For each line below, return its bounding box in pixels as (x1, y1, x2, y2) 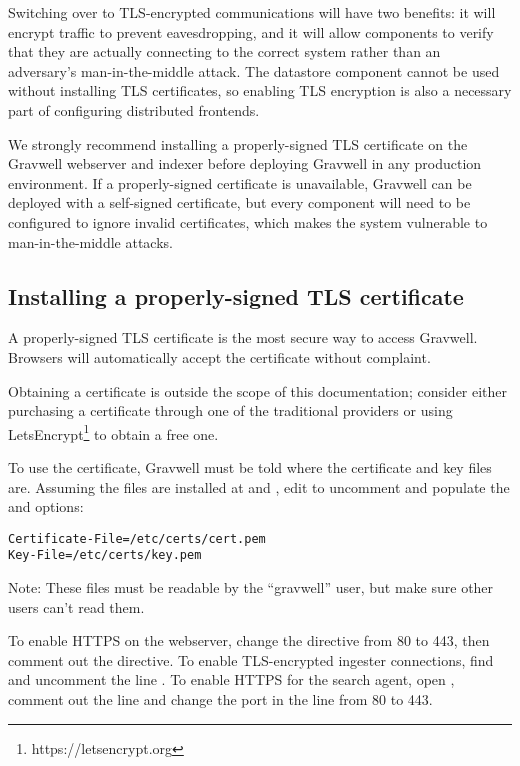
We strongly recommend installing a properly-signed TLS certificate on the (8, 133, 468, 154)
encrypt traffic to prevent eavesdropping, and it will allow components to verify (8, 21, 494, 42)
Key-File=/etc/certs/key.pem (8, 548, 202, 563)
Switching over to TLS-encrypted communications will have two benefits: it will (8, 2, 496, 22)
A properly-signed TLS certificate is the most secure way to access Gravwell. (8, 327, 478, 348)
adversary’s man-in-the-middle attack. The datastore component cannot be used (8, 60, 500, 81)
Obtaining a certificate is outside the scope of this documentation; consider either (8, 380, 508, 401)
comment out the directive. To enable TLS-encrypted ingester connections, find (8, 649, 494, 670)
